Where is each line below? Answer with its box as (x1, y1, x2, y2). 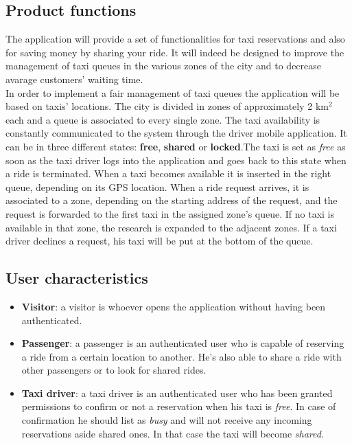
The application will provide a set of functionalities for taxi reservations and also (5, 32, 345, 46)
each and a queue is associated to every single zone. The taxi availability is (5, 112, 320, 126)
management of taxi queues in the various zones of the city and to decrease (5, 58, 321, 73)
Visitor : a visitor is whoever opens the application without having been (21, 299, 326, 313)
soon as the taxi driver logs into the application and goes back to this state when (5, 152, 347, 167)
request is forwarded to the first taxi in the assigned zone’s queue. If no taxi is (5, 206, 335, 220)
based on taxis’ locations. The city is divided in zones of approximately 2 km (5, 99, 329, 113)
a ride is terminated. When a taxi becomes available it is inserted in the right (5, 166, 331, 181)
